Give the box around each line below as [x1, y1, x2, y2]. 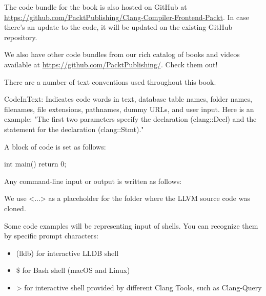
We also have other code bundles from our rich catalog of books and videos [4, 49, 240, 60]
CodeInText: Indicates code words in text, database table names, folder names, [4, 94, 252, 104]
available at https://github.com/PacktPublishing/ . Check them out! [4, 59, 218, 69]
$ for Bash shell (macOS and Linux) [16, 265, 130, 275]
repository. [4, 31, 37, 42]
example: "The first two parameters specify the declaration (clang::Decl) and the [4, 114, 257, 124]
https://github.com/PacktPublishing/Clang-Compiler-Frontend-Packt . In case [4, 11, 249, 22]
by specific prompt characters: [4, 230, 98, 241]
